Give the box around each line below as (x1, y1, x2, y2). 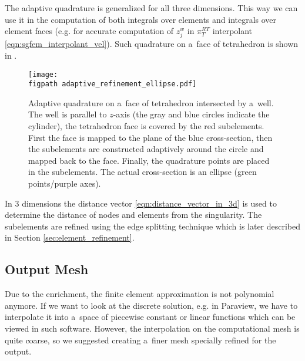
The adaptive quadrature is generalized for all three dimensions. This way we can (5, 2, 298, 14)
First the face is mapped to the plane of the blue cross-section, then (28, 131, 273, 143)
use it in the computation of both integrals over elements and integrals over (5, 13, 277, 25)
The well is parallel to (28, 108, 107, 120)
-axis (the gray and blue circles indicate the (113, 108, 270, 120)
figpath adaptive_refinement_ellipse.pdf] (28, 80, 197, 89)
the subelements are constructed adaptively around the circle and (28, 143, 264, 155)
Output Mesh (5, 260, 89, 278)
